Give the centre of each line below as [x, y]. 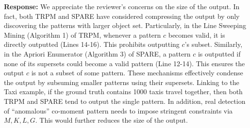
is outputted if [219, 53]
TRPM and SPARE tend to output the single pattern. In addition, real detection [125, 101]
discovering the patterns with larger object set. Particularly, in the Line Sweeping [125, 25]
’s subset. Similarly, [214, 44]
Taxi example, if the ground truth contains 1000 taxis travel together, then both [123, 92]
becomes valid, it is [197, 35]
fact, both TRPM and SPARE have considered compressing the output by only [122, 16]
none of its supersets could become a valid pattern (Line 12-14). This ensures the [125, 63]
